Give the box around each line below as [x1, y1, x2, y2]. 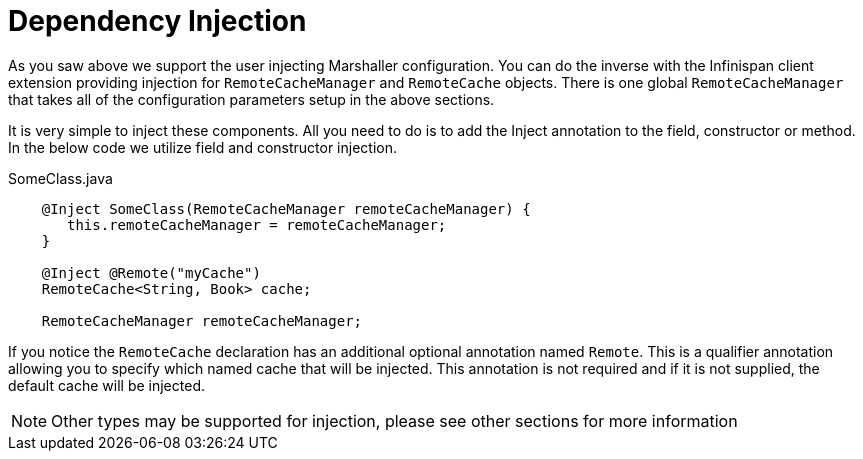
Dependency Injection [8, 4, 307, 38]
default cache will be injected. [8, 376, 205, 394]
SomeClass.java [8, 169, 113, 187]
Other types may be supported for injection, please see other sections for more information [51, 410, 738, 431]
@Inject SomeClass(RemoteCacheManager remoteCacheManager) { [41, 200, 531, 217]
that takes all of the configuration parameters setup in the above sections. [8, 90, 495, 108]
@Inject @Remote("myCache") [41, 264, 261, 281]
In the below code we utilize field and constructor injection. [8, 138, 397, 156]
